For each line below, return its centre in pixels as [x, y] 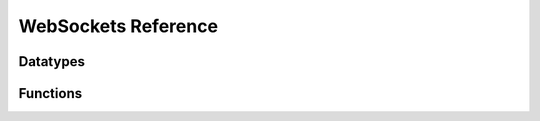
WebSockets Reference [118, 26]
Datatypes [51, 61]
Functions [50, 93]
